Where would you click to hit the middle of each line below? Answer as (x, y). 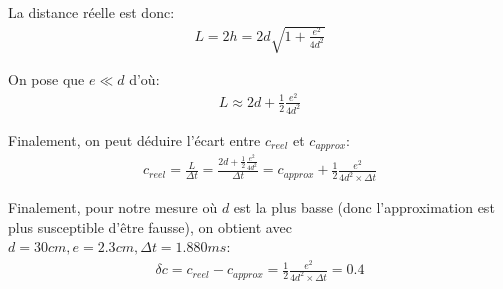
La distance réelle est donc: (91, 12)
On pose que (46, 79)
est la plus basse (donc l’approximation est (364, 207)
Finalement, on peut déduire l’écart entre (134, 139)
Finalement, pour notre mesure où (113, 207)
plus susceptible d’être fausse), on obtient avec (150, 226)
